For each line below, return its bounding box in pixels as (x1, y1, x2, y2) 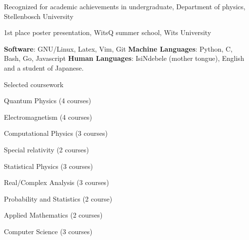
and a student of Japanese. (4, 62, 84, 73)
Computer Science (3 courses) (4, 226, 93, 236)
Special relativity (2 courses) (4, 144, 89, 154)
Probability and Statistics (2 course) (4, 193, 113, 203)
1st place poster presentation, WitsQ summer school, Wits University (4, 27, 211, 37)
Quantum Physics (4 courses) (4, 95, 92, 106)
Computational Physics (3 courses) (4, 128, 108, 138)
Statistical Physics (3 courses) (4, 161, 93, 171)
